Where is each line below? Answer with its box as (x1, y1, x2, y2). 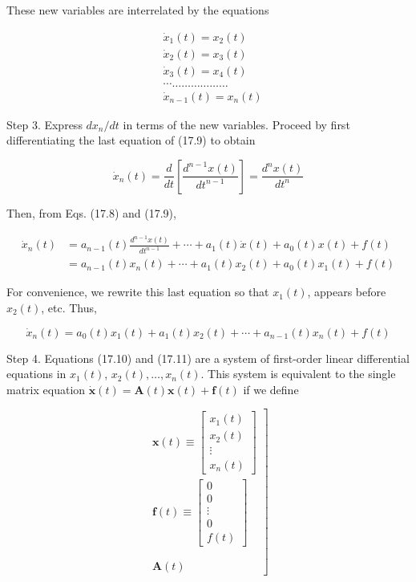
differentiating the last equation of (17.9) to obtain (6, 132, 256, 149)
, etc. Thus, (41, 299, 97, 315)
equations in (6, 365, 67, 382)
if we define (243, 381, 299, 397)
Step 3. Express (6, 116, 83, 132)
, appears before (307, 283, 386, 300)
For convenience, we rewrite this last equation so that (6, 283, 269, 300)
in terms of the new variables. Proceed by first (123, 116, 350, 132)
